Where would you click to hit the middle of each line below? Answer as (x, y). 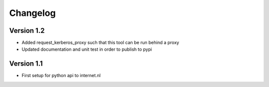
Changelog (32, 13)
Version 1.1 (26, 64)
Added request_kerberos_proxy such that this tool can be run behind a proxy (100, 43)
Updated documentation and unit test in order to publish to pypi (87, 49)
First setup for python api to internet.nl (61, 76)
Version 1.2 (27, 31)
